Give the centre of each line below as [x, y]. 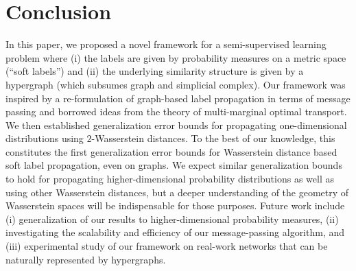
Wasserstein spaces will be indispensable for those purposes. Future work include [175, 205]
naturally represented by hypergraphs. [86, 259]
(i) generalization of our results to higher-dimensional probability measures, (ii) [172, 219]
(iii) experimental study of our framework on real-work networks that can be [167, 246]
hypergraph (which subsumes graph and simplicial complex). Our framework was [176, 84]
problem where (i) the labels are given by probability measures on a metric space [176, 57]
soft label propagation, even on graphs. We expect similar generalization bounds [174, 165]
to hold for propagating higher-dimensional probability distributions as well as [170, 179]
